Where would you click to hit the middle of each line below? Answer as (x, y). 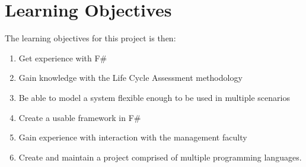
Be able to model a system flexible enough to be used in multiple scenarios (154, 97)
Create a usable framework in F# (80, 117)
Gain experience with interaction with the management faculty (133, 137)
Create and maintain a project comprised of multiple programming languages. (160, 157)
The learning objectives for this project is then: (90, 38)
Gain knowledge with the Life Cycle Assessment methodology (130, 78)
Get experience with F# (63, 58)
